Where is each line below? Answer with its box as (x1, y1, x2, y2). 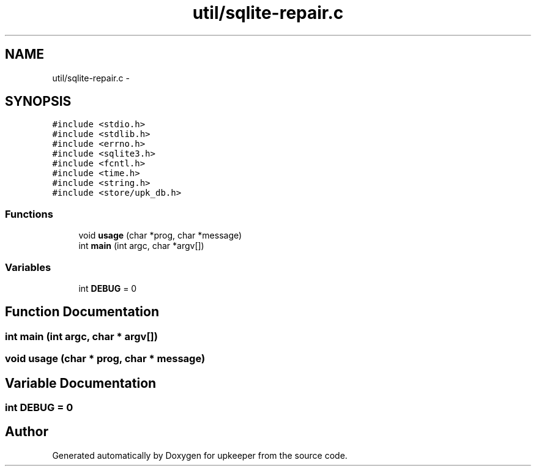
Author (5, 424, 48, 440)
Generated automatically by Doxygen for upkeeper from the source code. (52, 450, 348, 461)
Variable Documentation (5, 375, 157, 391)
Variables (5, 261, 51, 273)
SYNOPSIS (5, 94, 72, 109)
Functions (5, 207, 53, 220)
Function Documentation (5, 304, 159, 320)
